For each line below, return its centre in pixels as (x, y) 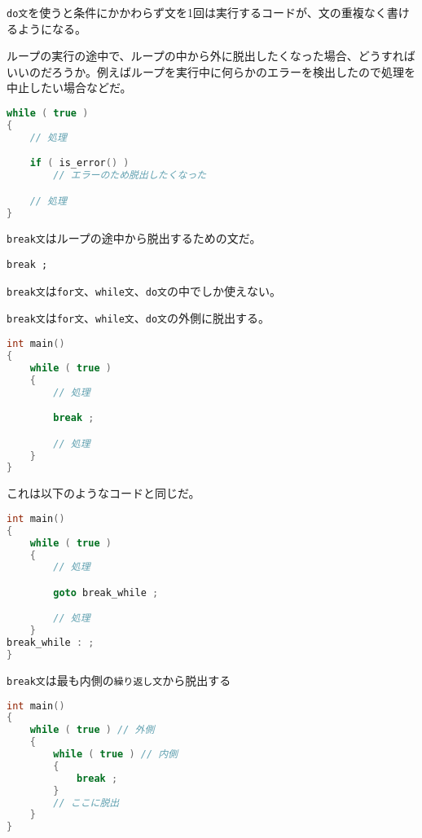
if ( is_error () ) (79, 163)
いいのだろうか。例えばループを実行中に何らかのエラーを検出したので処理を (211, 71)
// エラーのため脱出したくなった (130, 175)
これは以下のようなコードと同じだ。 (103, 493)
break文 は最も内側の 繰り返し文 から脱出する (119, 680)
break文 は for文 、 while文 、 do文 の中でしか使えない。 (144, 290)
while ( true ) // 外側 (92, 730)
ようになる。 (52, 28)
